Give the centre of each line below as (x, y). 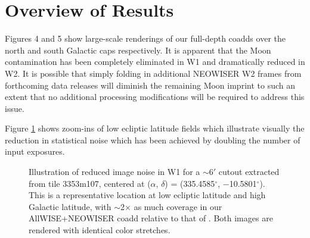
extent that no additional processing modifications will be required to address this (155, 97)
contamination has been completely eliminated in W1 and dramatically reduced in (155, 62)
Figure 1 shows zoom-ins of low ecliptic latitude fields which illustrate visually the (155, 128)
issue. (15, 108)
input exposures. (35, 151)
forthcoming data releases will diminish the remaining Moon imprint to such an (150, 85)
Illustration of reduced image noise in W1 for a (114, 172)
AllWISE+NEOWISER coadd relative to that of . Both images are (151, 218)
